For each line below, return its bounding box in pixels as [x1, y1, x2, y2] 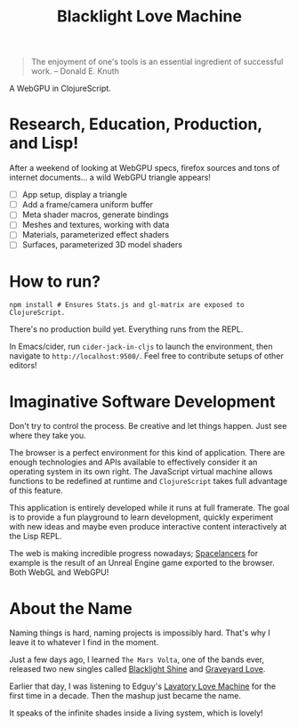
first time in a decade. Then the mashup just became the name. [9, 691, 242, 701]
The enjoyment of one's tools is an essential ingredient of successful [30, 56, 284, 68]
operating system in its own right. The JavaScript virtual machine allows [9, 466, 273, 477]
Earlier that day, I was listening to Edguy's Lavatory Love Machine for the [9, 681, 277, 691]
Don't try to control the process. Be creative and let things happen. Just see [9, 421, 287, 432]
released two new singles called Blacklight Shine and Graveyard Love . [9, 664, 266, 674]
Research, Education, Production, [9, 114, 262, 134]
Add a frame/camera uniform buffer [21, 199, 154, 210]
